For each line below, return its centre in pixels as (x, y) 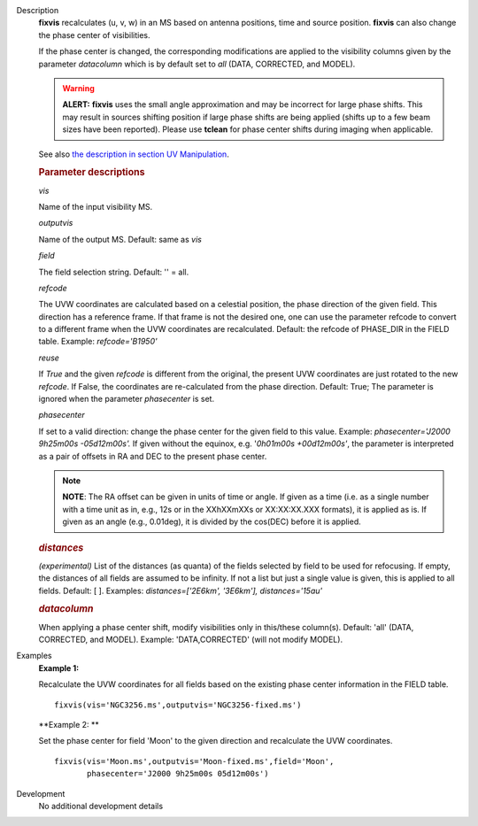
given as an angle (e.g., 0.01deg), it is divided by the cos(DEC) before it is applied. (212, 521)
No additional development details (101, 806)
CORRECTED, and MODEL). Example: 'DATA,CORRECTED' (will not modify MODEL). (191, 640)
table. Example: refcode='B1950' (98, 342)
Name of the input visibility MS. (96, 206)
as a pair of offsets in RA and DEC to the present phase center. (153, 456)
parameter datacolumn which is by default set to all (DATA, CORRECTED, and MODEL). (197, 64)
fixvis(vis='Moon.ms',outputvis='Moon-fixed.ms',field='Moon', (194, 761)
